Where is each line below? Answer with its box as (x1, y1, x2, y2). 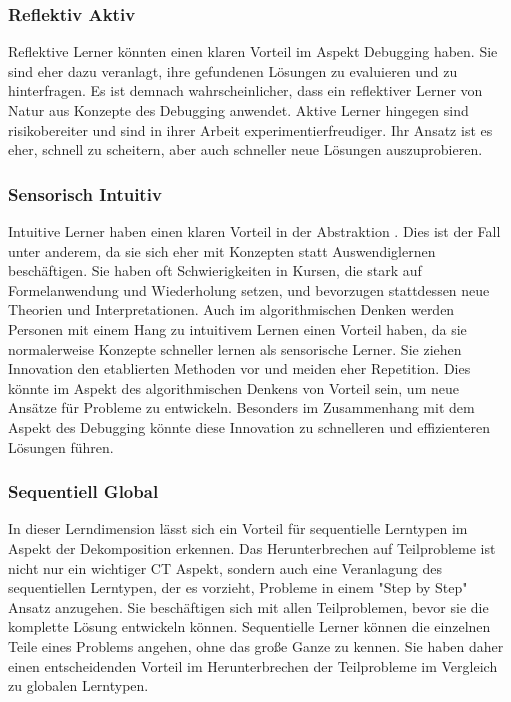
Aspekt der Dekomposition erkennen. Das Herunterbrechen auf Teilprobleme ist (8, 537, 496, 558)
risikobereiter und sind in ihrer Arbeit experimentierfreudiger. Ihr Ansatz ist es (8, 119, 493, 140)
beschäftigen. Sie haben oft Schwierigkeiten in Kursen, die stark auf (8, 260, 422, 281)
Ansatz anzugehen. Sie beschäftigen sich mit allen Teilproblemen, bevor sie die (8, 596, 489, 617)
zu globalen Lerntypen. (8, 675, 149, 696)
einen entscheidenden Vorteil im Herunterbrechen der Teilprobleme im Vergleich (8, 655, 498, 676)
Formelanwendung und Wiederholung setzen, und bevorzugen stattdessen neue (8, 279, 490, 300)
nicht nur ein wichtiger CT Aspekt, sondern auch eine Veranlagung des (8, 557, 442, 578)
